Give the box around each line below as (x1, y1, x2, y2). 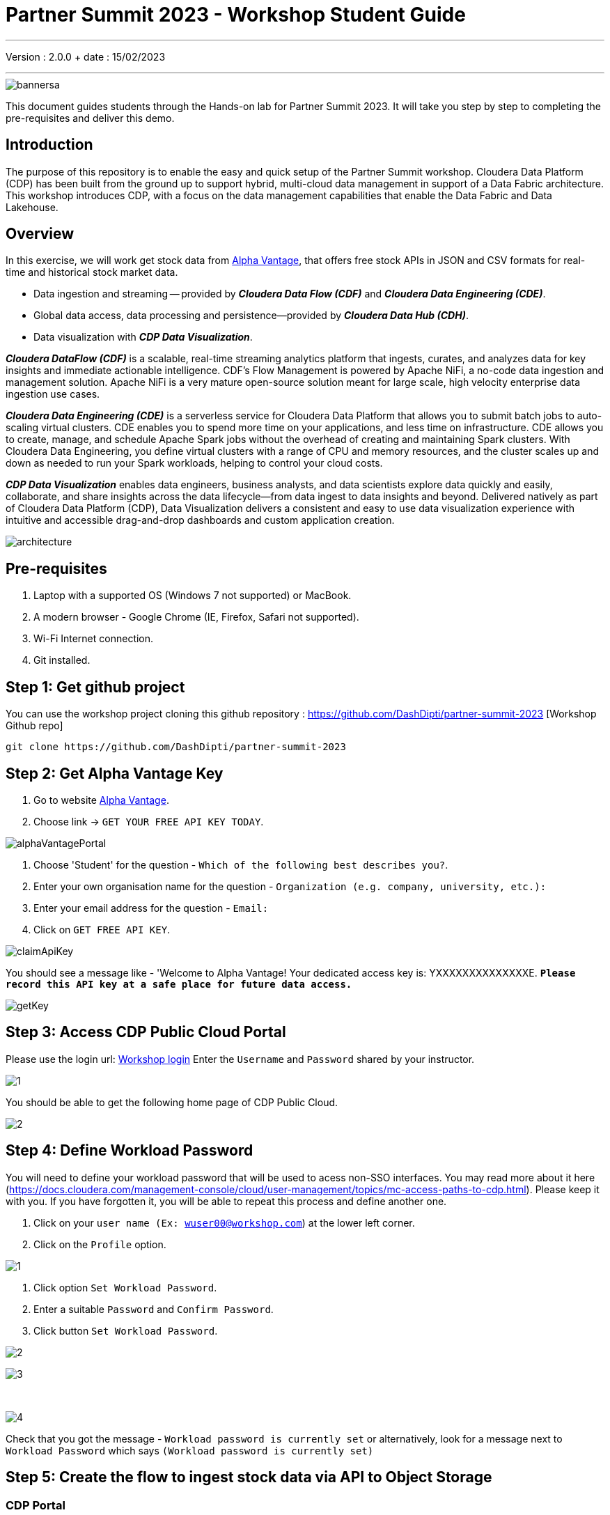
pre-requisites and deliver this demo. (6, 111, 175, 124)
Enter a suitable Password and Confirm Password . (33, 1303, 274, 1315)
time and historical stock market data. (6, 266, 178, 279)
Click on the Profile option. (33, 1238, 166, 1250)
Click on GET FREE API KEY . (33, 923, 171, 935)
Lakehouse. (6, 201, 58, 213)
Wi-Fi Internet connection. (33, 632, 154, 645)
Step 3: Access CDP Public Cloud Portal (6, 1023, 286, 1041)
